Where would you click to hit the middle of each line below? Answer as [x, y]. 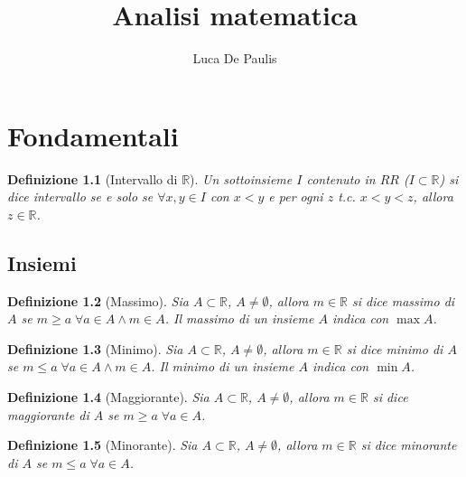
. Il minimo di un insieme [223, 366]
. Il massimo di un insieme [239, 318]
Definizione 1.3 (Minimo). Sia [95, 348]
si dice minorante [409, 445]
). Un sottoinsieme [241, 178]
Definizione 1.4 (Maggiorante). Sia [108, 397]
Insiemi [42, 262]
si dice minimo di [395, 348]
